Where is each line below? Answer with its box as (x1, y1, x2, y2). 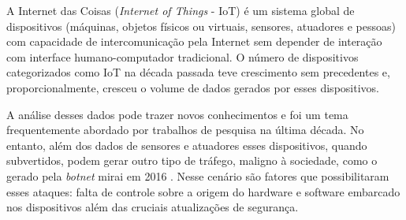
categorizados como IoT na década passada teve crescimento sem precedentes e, (6, 64, 390, 80)
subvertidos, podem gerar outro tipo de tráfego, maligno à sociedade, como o (6, 152, 378, 169)
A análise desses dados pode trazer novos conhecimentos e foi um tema (6, 106, 348, 122)
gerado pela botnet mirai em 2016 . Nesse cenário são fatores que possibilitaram (6, 167, 389, 184)
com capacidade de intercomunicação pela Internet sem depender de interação (6, 33, 382, 50)
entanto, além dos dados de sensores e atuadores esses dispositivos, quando (6, 136, 367, 153)
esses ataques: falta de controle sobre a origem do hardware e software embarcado (6, 183, 400, 199)
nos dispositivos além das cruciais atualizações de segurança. (6, 199, 299, 215)
